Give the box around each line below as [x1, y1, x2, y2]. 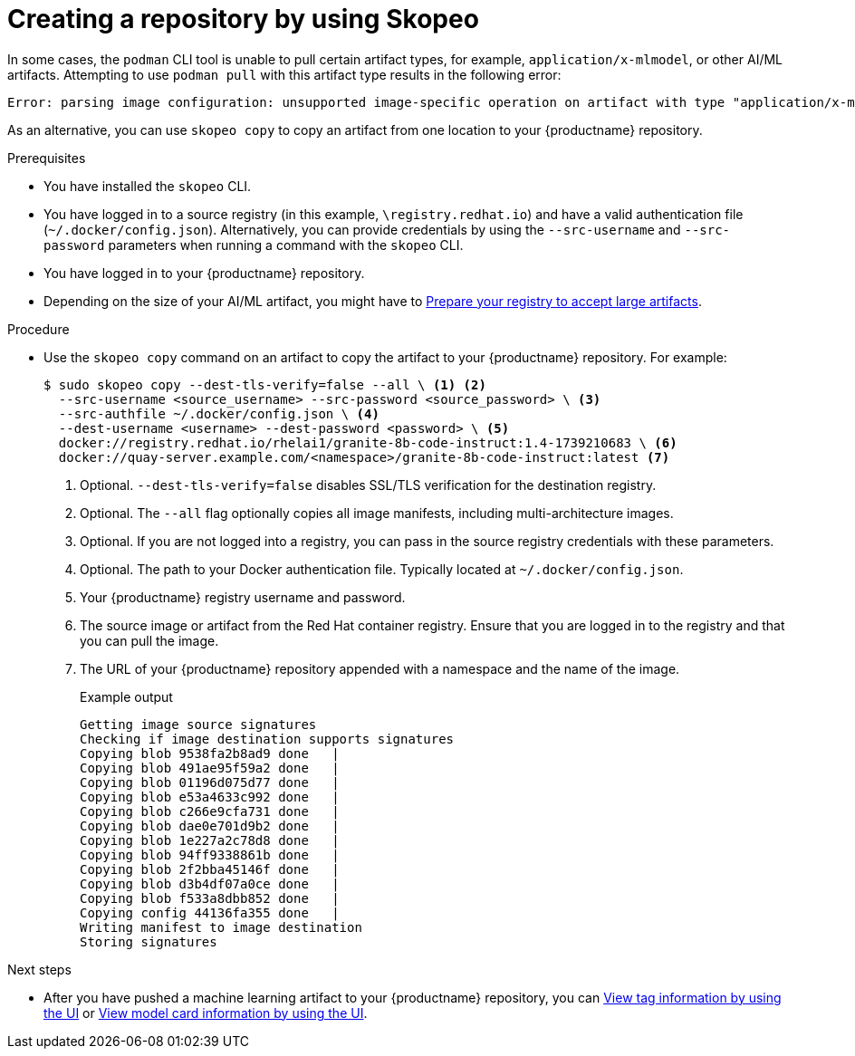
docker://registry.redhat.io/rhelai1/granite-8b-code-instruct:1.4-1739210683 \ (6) [58, 435, 677, 450]
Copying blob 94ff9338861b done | [80, 847, 340, 862]
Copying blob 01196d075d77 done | [80, 774, 340, 790]
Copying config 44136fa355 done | [80, 905, 340, 920]
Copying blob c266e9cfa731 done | [80, 803, 340, 819]
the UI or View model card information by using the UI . [43, 1004, 368, 1021]
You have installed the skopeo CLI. [43, 178, 252, 194]
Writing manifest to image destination [80, 919, 362, 935]
